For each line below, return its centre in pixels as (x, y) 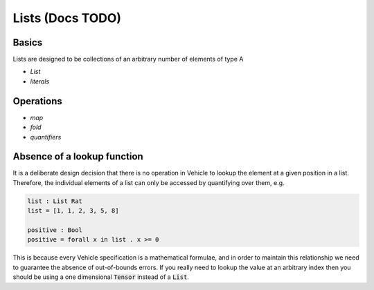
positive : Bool (55, 230)
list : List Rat (55, 201)
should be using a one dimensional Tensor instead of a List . (101, 277)
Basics (28, 42)
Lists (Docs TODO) (67, 18)
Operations (37, 101)
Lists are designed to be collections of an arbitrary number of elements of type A (128, 59)
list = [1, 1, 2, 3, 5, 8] (73, 211)
